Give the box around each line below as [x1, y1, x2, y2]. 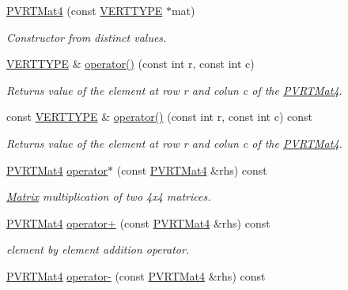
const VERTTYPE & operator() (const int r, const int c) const [6, 108, 312, 125]
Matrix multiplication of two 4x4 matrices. [6, 188, 211, 205]
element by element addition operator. [6, 241, 190, 258]
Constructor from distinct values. [6, 28, 167, 45]
